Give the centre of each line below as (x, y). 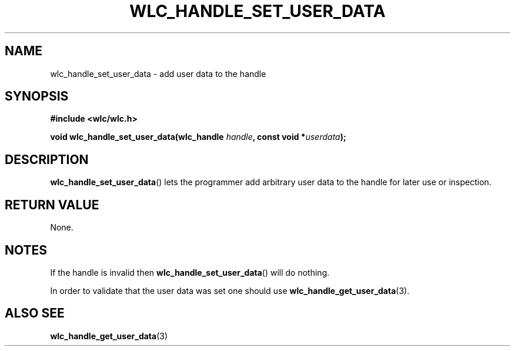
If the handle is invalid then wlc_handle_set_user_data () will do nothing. (190, 272)
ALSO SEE (35, 313)
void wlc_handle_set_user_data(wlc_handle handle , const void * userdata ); (198, 137)
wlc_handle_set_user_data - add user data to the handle (158, 73)
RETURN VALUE (52, 205)
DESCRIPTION (47, 159)
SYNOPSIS (37, 96)
